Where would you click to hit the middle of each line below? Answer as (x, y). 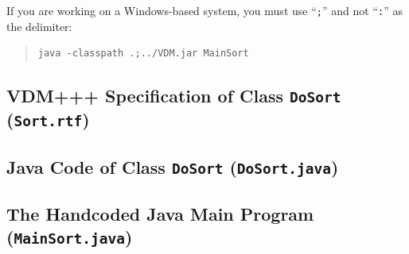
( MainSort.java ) (70, 237)
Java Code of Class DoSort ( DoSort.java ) (173, 166)
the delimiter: (39, 26)
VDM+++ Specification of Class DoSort (174, 96)
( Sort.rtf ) (48, 119)
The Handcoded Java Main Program (160, 213)
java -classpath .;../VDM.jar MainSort (143, 54)
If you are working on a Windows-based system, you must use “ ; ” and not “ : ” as (204, 10)
